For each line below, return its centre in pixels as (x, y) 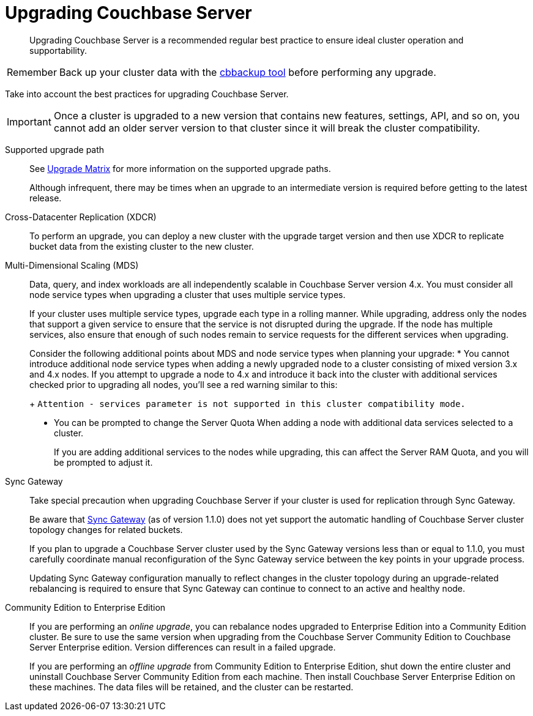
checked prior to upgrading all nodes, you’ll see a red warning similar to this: (184, 384)
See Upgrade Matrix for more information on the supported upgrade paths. (180, 168)
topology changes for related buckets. (106, 529)
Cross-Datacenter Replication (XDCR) (81, 217)
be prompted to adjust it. (103, 462)
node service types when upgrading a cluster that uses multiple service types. (188, 294)
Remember (32, 72)
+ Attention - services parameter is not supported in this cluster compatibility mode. (248, 403)
